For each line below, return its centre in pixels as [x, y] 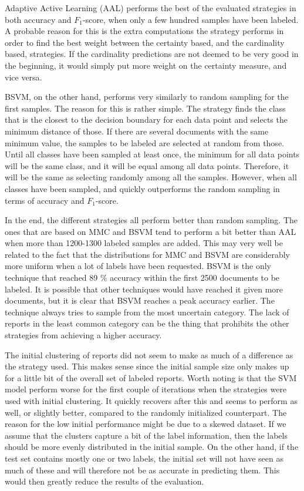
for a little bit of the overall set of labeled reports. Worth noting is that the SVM [151, 377]
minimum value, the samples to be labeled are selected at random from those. [144, 142]
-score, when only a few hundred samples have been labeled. [190, 19]
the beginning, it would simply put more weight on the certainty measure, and [146, 65]
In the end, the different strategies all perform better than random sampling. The [151, 220]
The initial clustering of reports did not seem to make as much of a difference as [149, 354]
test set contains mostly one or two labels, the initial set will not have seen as [144, 458]
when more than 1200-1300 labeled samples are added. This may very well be [144, 243]
